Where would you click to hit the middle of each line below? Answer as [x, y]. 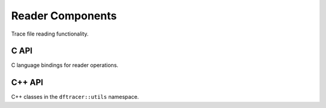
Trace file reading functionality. [50, 34]
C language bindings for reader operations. [65, 65]
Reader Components [64, 16]
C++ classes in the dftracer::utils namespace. [75, 97]
